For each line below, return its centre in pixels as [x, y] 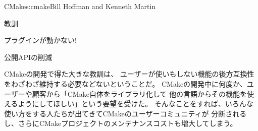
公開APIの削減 [28, 57]
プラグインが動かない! [40, 40]
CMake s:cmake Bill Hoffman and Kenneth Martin [80, 6]
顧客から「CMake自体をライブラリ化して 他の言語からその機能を [140, 93]
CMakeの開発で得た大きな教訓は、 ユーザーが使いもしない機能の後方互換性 [129, 74]
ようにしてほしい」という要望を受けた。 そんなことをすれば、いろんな [136, 104]
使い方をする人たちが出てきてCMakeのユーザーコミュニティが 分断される [125, 113]
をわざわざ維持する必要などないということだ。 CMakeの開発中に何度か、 [125, 83]
